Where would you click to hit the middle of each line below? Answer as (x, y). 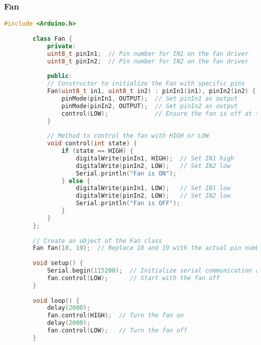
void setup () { (58, 263)
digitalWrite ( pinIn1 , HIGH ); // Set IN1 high (155, 158)
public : (60, 76)
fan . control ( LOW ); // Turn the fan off (117, 331)
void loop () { (56, 300)
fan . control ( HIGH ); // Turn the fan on (115, 316)
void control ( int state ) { (92, 144)
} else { (76, 181)
